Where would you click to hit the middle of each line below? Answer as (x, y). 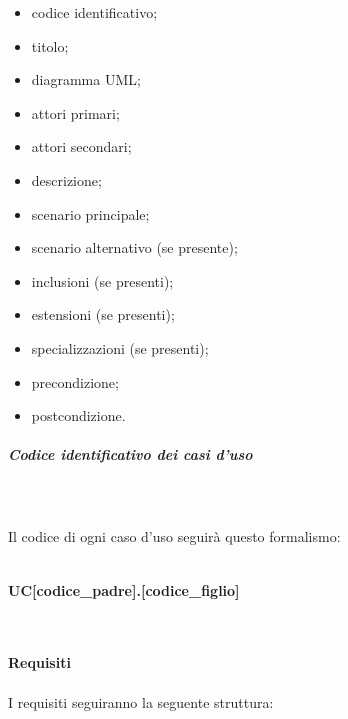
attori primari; (75, 112)
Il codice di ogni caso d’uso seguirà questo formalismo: (174, 536)
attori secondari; (81, 146)
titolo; (50, 45)
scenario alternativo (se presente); (134, 247)
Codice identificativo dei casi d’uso (130, 454)
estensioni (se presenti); (103, 314)
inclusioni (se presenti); (102, 280)
